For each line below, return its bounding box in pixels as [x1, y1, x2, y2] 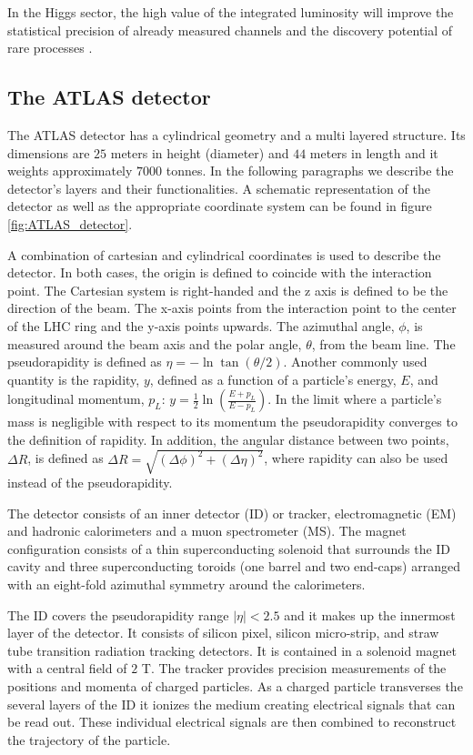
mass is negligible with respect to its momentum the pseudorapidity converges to [7, 412, 458, 431]
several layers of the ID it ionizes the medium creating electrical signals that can [7, 694, 456, 713]
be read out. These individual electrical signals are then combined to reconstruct [7, 712, 457, 731]
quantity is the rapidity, [7, 369, 140, 388]
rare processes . [7, 38, 93, 57]
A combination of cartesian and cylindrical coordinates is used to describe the [7, 245, 441, 264]
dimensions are [7, 143, 90, 162]
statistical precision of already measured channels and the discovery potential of [7, 20, 453, 39]
